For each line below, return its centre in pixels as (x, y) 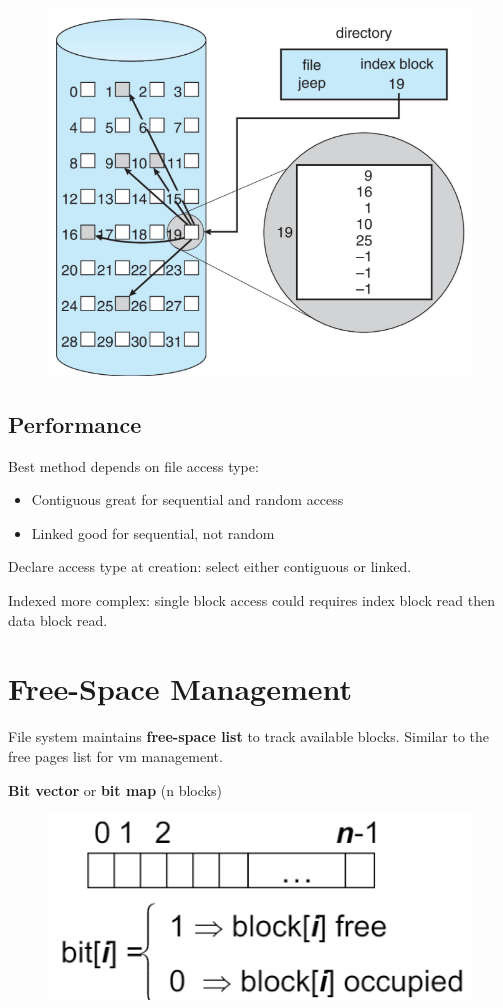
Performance (75, 423)
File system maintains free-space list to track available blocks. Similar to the (249, 736)
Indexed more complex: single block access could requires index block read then (251, 600)
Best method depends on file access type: (133, 465)
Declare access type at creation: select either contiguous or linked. (210, 566)
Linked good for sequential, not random (153, 532)
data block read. (58, 619)
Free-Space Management (180, 688)
